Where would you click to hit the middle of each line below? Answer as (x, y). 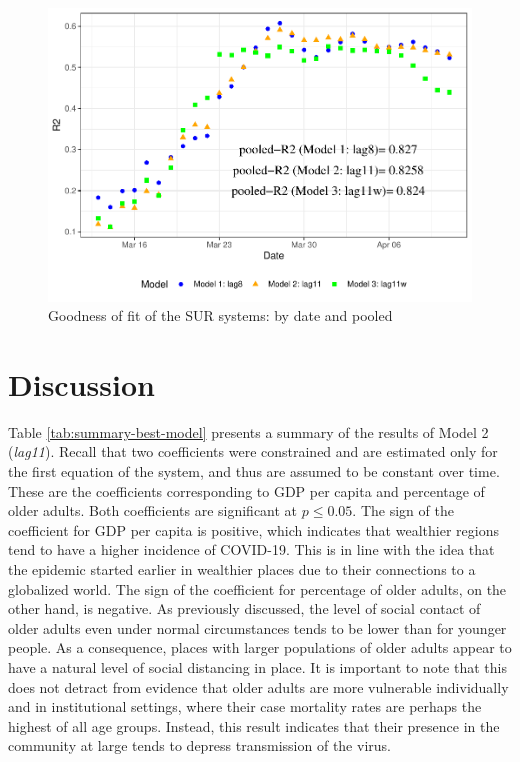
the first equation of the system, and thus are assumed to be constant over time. (254, 471)
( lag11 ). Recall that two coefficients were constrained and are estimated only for (253, 451)
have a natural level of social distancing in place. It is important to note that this (257, 666)
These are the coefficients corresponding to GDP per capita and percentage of (246, 490)
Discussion (81, 383)
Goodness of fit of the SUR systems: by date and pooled (220, 315)
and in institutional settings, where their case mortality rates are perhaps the (245, 706)
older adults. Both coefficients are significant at (153, 510)
